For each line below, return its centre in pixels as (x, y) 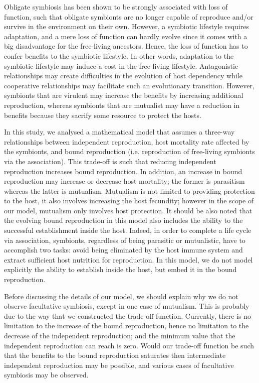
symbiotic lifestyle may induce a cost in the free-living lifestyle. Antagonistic (121, 66)
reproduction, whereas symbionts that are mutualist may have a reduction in (122, 105)
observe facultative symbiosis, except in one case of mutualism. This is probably (127, 306)
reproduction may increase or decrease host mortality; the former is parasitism (124, 181)
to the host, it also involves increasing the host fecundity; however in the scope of (129, 201)
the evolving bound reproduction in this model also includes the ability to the (123, 220)
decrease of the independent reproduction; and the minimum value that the (120, 335)
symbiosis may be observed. (46, 375)
